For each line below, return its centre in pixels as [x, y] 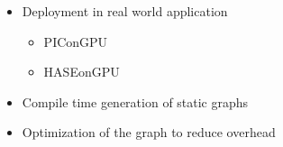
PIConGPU [76, 41]
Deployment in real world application [125, 11]
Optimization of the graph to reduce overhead [149, 132]
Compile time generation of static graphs [135, 101]
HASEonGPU [82, 72]
